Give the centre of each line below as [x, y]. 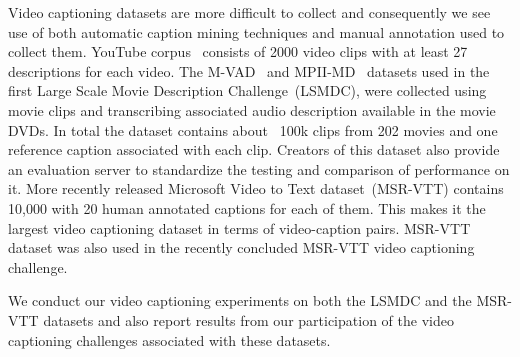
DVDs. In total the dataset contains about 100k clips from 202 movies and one [253, 129]
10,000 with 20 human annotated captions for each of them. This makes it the [247, 207]
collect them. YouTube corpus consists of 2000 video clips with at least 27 [238, 51]
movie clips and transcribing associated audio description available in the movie [252, 109]
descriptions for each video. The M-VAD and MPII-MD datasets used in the [249, 70]
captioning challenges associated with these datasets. [169, 339]
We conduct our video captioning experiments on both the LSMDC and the [240, 300]
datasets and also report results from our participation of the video [248, 319]
